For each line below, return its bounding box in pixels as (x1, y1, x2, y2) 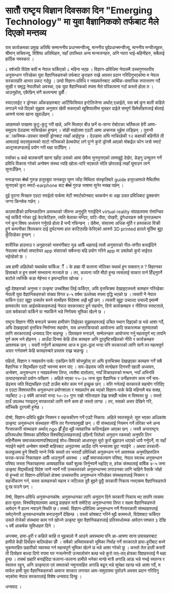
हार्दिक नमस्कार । (5, 56, 34, 62)
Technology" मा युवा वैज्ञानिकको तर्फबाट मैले (5, 16, 159, 28)
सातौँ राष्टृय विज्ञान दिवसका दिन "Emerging (5, 5, 153, 16)
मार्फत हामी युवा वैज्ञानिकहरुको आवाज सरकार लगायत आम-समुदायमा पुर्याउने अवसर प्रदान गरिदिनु (5, 567, 159, 573)
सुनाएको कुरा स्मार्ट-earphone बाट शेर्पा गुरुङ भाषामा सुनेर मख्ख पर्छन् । (5, 182, 124, 188)
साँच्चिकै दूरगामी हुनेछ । (5, 404, 44, 410)
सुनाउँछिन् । (5, 166, 26, 172)
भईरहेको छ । (5, 253, 27, 260)
